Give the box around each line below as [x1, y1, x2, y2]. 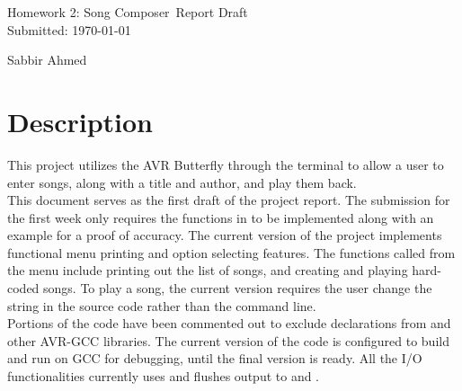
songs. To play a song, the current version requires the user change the [43, 279, 432, 298]
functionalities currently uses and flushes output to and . [7, 367, 320, 386]
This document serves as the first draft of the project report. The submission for [7, 191, 450, 209]
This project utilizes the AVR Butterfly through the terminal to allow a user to [7, 155, 444, 173]
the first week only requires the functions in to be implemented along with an [7, 208, 434, 227]
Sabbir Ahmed [7, 50, 87, 69]
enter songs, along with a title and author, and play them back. [7, 173, 357, 191]
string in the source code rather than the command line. [7, 296, 316, 315]
